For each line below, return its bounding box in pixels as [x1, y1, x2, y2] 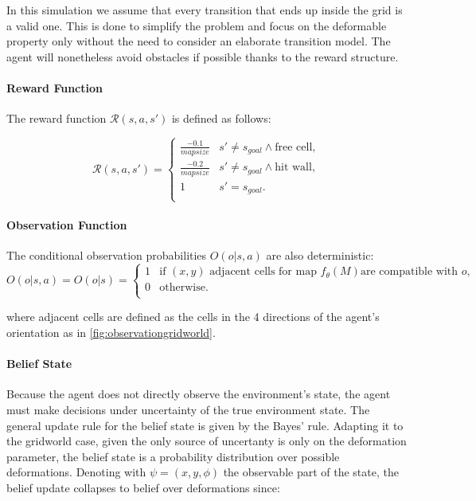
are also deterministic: [266, 247, 374, 264]
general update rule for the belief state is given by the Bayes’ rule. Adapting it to [6, 417, 404, 433]
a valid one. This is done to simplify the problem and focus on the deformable [6, 17, 387, 33]
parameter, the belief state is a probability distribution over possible [6, 448, 340, 464]
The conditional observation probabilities [6, 247, 207, 264]
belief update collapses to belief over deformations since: [6, 479, 280, 496]
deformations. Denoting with [6, 464, 146, 480]
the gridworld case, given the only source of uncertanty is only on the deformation [6, 433, 407, 449]
